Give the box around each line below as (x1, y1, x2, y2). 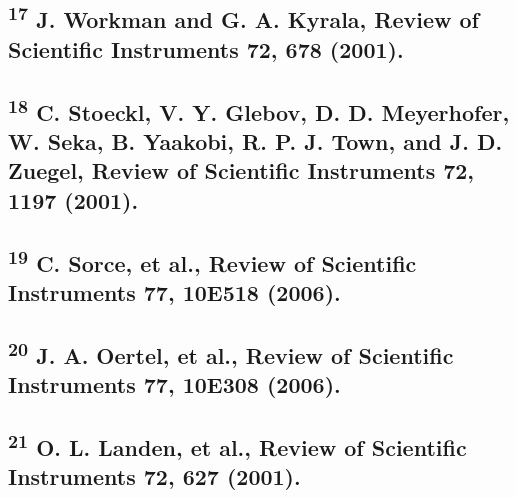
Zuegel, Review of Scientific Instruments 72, (8, 155, 475, 186)
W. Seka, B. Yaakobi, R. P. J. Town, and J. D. (8, 125, 503, 156)
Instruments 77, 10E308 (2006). (8, 369, 341, 400)
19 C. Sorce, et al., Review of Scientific (8, 243, 417, 278)
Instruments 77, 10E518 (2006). (8, 276, 341, 307)
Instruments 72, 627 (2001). (8, 461, 301, 492)
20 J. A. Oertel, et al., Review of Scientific (8, 335, 454, 370)
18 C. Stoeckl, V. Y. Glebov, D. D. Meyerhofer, (8, 92, 510, 127)
